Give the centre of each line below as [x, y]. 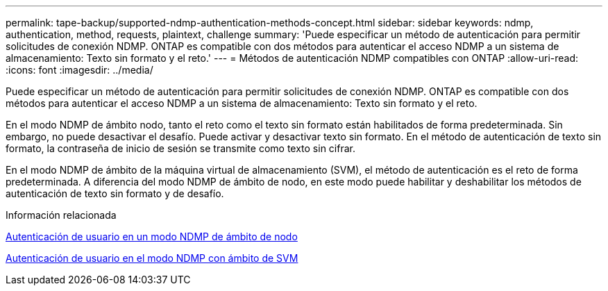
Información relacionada [61, 215]
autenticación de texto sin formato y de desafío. [115, 193]
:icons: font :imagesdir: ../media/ [79, 70]
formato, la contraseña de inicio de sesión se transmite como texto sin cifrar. [180, 148]
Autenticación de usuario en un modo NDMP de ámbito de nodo [152, 236]
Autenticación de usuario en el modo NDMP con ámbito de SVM [152, 258]
